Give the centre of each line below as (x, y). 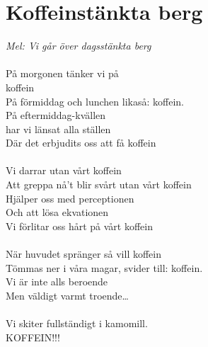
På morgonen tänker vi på (62, 73)
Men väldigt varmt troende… (67, 295)
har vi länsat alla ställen (58, 129)
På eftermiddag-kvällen (56, 115)
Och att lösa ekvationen (57, 212)
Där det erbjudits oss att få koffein (81, 143)
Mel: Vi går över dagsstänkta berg (79, 46)
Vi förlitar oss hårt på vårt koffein (79, 226)
